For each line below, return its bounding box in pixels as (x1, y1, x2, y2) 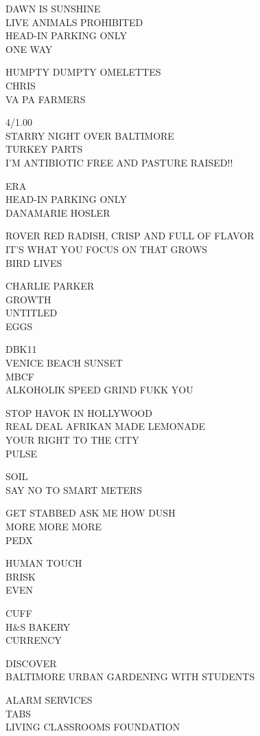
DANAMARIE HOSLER (5, 205, 110, 219)
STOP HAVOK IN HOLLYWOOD (5, 405, 152, 420)
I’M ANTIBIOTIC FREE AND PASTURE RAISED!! (5, 155, 233, 169)
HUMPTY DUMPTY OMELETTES (5, 65, 161, 79)
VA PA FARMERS (5, 91, 86, 106)
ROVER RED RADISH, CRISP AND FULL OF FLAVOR (5, 228, 255, 243)
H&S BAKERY (5, 619, 71, 634)
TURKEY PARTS (5, 142, 83, 156)
